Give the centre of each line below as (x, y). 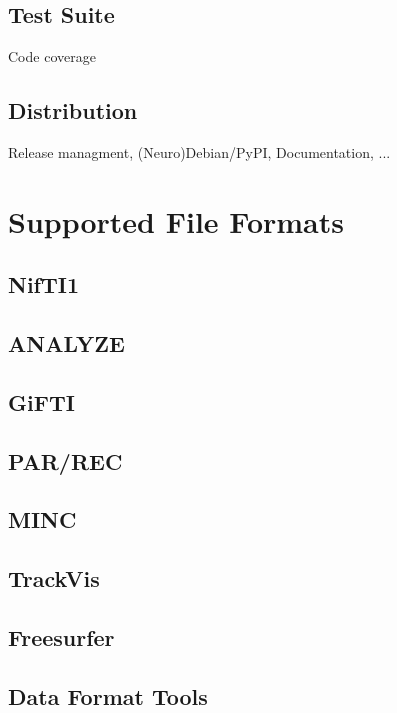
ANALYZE (66, 343)
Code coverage (52, 56)
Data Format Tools (108, 695)
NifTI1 (44, 284)
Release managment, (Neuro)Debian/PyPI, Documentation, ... (199, 152)
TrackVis (54, 578)
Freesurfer (61, 637)
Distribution (73, 110)
